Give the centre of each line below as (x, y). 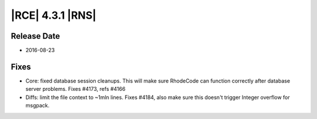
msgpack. (38, 106)
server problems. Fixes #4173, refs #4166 (75, 89)
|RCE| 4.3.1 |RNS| (54, 15)
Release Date (36, 36)
